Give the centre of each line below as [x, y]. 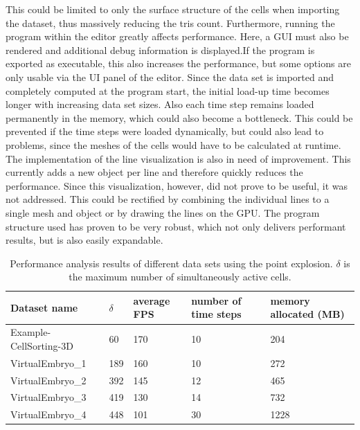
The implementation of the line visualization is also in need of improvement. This [178, 158]
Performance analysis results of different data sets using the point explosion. [171, 263]
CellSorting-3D [42, 345]
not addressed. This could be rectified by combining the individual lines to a [168, 199]
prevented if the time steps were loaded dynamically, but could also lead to [165, 131]
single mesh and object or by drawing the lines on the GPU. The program [163, 212]
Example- [31, 332]
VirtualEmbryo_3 [48, 397]
